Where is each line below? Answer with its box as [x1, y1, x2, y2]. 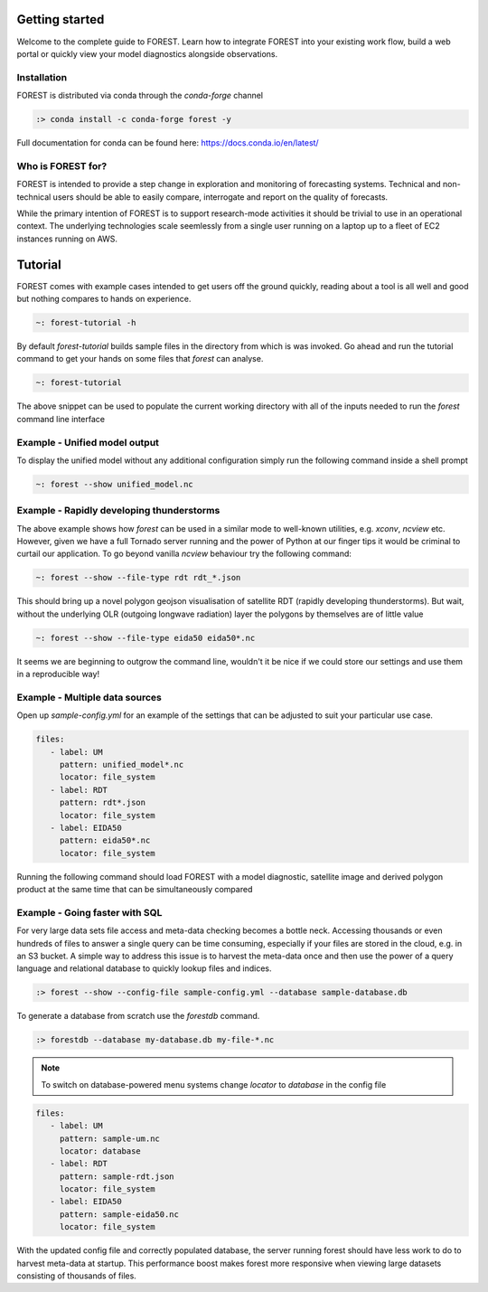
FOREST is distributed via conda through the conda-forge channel [16, 90, 264, 101]
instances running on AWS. [16, 233, 117, 244]
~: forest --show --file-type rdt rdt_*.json [35, 572, 241, 583]
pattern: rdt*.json [59, 797, 146, 808]
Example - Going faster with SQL [16, 906, 163, 919]
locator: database [59, 1146, 142, 1156]
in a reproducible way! [16, 669, 99, 680]
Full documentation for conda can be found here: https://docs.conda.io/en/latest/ [16, 137, 320, 148]
